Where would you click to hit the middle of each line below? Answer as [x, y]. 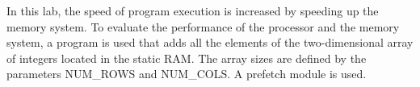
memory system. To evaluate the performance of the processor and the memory [203, 26]
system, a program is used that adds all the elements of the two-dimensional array [210, 42]
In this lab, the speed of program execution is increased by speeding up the [193, 10]
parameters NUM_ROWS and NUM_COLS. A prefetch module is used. [187, 74]
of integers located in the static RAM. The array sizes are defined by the [187, 58]
